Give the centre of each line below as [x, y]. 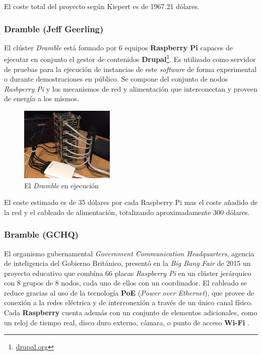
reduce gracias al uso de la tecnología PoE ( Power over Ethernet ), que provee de [129, 292]
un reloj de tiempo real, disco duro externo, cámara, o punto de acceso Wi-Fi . [127, 322]
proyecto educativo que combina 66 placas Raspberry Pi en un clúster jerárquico [128, 273]
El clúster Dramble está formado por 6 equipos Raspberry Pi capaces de [119, 47]
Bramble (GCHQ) [41, 234]
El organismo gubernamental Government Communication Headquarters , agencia [129, 253]
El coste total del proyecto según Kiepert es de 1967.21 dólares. [102, 6]
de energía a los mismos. [42, 98]
